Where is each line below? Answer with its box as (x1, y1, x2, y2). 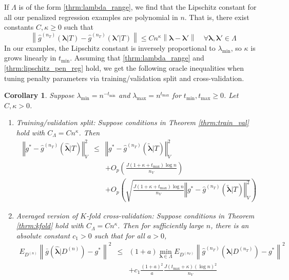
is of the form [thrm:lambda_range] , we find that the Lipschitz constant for (18, 2, 257, 12)
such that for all (94, 230, 145, 241)
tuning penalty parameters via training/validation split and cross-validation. (4, 72, 244, 83)
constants (4, 22, 34, 32)
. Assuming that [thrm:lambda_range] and (70, 52, 204, 63)
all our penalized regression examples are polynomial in (4, 11, 178, 22)
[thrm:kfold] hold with (16, 220, 84, 231)
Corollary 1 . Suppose (4, 90, 74, 101)
